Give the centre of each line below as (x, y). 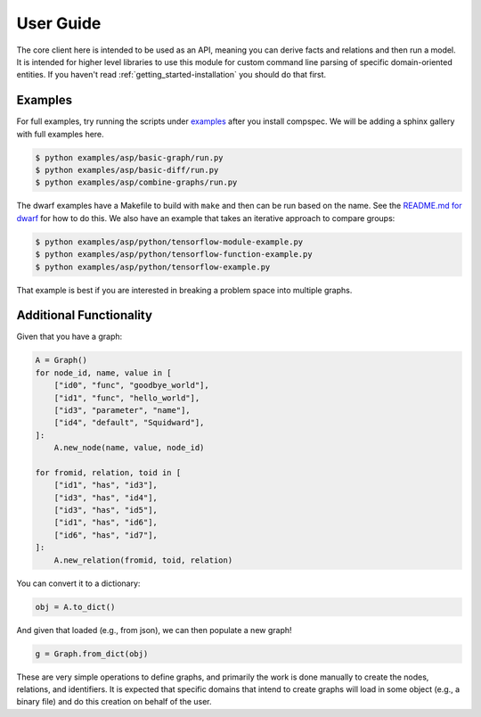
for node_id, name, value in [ (104, 373)
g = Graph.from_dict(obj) (92, 654)
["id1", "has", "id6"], (106, 523)
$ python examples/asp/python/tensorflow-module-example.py (169, 242)
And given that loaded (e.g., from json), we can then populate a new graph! (155, 630)
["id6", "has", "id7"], (106, 535)
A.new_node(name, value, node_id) (129, 448)
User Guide (59, 23)
